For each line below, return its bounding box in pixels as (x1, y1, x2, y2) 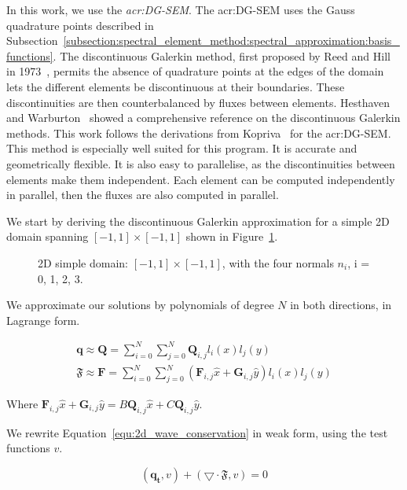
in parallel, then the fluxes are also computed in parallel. (6, 186, 279, 203)
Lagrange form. (6, 311, 80, 328)
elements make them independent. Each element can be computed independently (6, 171, 395, 187)
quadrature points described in (6, 17, 154, 33)
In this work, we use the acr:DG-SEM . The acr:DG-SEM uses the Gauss (6, 2, 355, 17)
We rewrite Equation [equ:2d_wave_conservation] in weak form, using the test (6, 424, 388, 440)
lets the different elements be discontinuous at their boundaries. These (6, 78, 345, 94)
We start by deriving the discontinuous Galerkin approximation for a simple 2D (6, 212, 390, 229)
